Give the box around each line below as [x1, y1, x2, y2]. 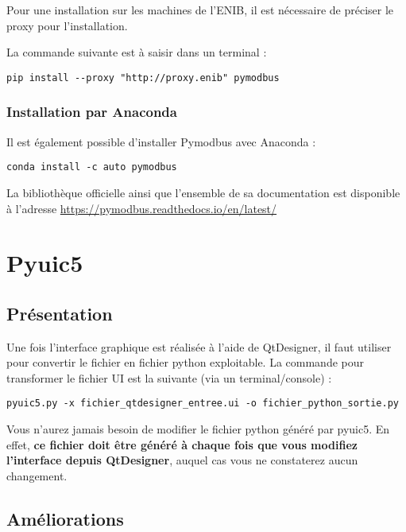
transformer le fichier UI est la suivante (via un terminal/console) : [6, 369, 332, 386]
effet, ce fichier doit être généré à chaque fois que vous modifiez [6, 436, 358, 452]
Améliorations [6, 506, 124, 530]
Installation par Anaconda [6, 102, 177, 122]
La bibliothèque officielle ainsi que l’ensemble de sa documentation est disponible [6, 184, 400, 200]
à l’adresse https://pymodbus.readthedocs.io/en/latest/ [6, 200, 277, 216]
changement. [6, 467, 68, 483]
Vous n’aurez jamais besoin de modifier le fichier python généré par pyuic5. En [6, 421, 390, 437]
